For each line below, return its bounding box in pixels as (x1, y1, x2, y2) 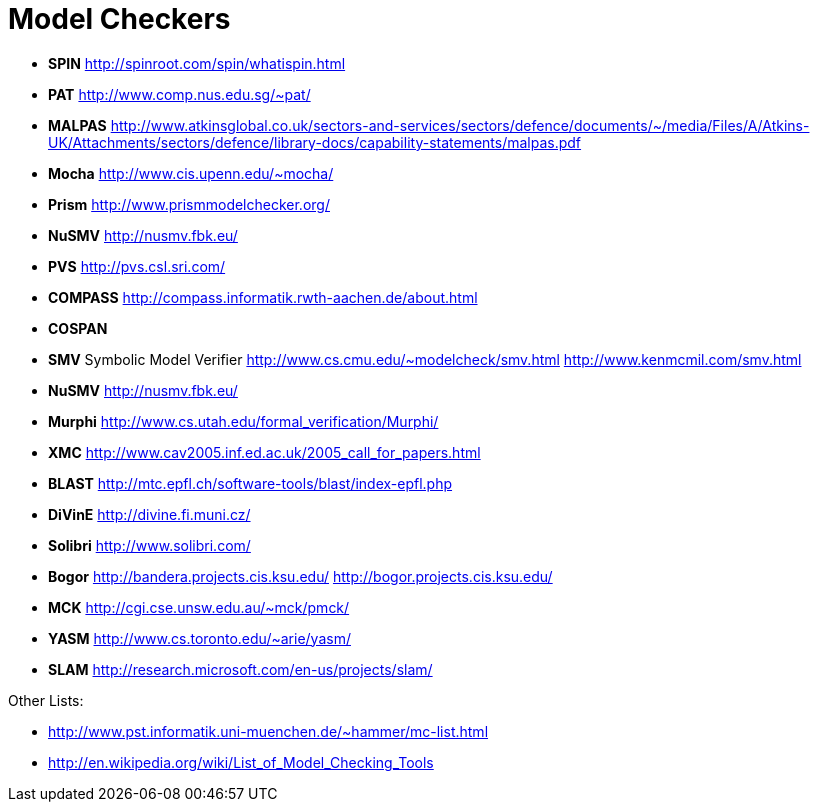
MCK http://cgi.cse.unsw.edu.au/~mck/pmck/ (48, 598, 350, 616)
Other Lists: (8, 691, 84, 709)
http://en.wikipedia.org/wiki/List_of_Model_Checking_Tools (48, 753, 434, 771)
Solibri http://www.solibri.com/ (48, 536, 251, 554)
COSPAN (48, 319, 108, 337)
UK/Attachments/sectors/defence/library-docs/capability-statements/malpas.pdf (48, 133, 582, 151)
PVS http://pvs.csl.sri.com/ (48, 257, 226, 275)
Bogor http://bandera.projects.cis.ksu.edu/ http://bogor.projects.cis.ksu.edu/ (48, 567, 553, 585)
